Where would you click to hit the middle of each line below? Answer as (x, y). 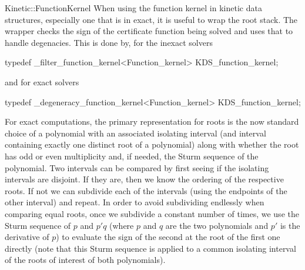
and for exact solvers (42, 81)
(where (122, 225)
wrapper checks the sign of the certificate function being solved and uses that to (149, 31)
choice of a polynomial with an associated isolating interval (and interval (135, 133)
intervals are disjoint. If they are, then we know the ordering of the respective (144, 179)
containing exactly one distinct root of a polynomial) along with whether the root (152, 144)
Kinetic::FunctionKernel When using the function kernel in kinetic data (133, 8)
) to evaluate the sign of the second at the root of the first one (168, 237)
